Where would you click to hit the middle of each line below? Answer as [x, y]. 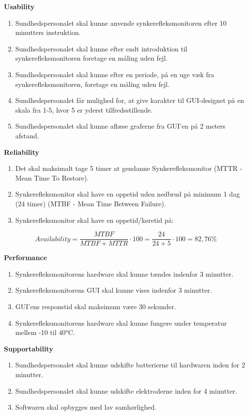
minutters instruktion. [48, 32]
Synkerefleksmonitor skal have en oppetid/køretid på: [94, 220]
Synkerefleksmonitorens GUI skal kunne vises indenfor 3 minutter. [114, 290]
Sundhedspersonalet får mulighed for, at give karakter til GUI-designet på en [130, 100]
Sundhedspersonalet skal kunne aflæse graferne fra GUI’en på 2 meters [120, 126]
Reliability [22, 152]
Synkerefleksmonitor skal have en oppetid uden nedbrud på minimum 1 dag [127, 194]
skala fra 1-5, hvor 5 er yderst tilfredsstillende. [84, 109]
